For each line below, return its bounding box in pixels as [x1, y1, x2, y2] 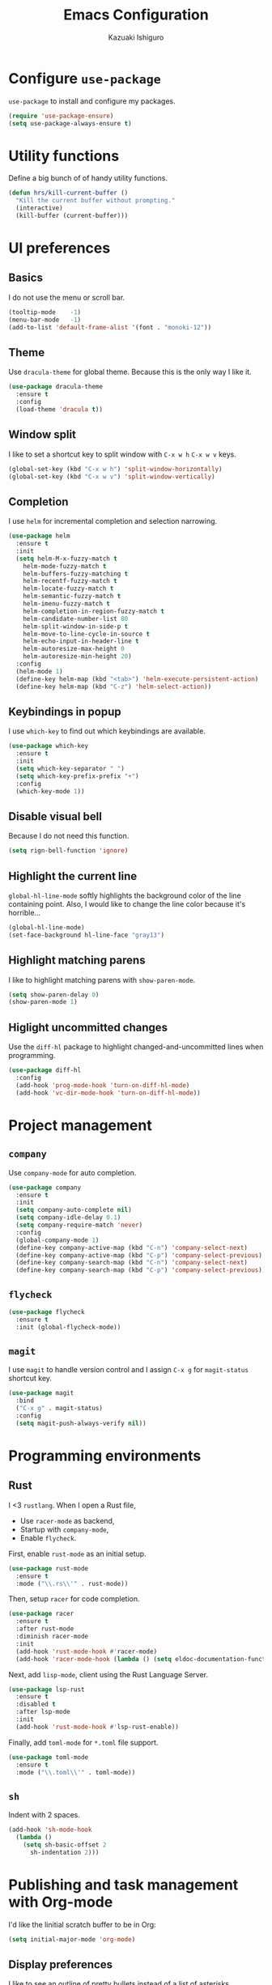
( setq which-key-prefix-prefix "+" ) [15, 771, 139, 780]
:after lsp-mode [15, 1708, 70, 1716]
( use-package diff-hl [8, 1066, 82, 1074]
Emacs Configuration [63, 6, 209, 24]
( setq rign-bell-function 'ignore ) [8, 847, 129, 855]
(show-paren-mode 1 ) [8, 998, 79, 1006]
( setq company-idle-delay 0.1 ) [15, 1214, 121, 1222]
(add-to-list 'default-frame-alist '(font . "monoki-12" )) [8, 323, 212, 331]
